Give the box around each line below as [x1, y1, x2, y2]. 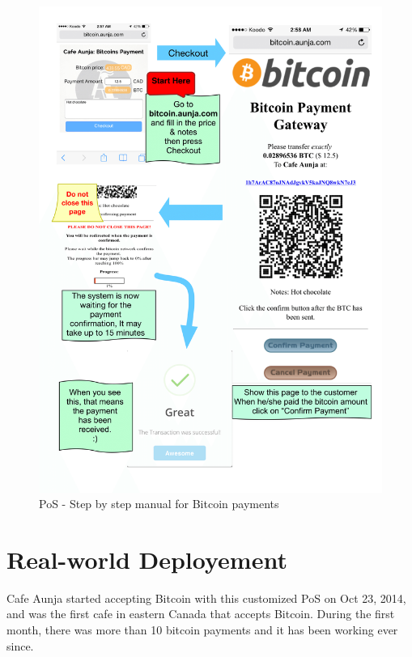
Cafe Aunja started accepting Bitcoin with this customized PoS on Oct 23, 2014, [6, 589, 406, 606]
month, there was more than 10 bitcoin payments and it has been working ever [6, 621, 398, 638]
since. [6, 637, 34, 654]
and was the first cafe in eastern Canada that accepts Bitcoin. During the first [6, 605, 395, 622]
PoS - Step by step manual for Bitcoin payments [39, 495, 279, 512]
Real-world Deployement [6, 542, 287, 575]
